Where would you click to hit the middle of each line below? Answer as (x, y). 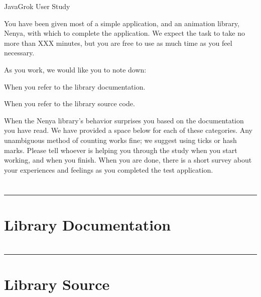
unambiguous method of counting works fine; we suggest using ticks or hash (120, 140)
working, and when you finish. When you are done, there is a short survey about (128, 160)
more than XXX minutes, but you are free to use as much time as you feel (118, 43)
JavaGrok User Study (37, 6)
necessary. (19, 53)
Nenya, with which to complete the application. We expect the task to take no (124, 33)
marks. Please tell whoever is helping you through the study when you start (121, 150)
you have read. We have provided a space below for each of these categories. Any (128, 130)
